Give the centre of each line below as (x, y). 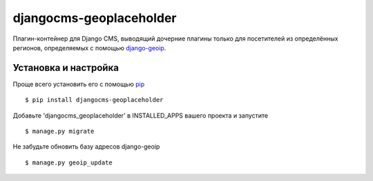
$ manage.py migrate (60, 131)
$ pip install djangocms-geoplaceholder (94, 100)
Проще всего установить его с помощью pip (79, 84)
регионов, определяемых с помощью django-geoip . (89, 47)
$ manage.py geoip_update (69, 162)
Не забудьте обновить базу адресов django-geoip (86, 147)
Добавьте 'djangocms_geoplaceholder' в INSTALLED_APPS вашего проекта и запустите (141, 115)
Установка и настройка (66, 68)
